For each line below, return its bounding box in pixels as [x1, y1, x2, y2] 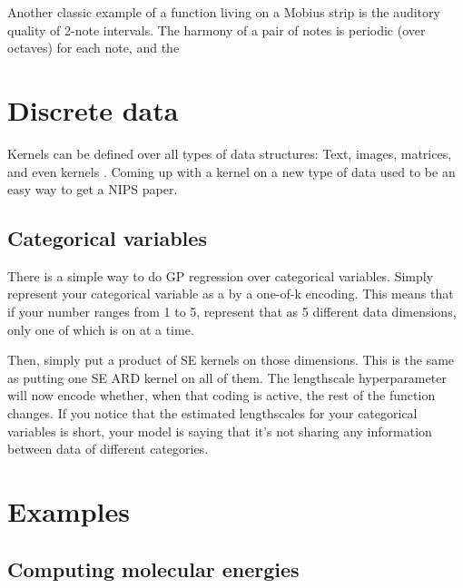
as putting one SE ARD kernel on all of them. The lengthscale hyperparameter [7, 367, 447, 387]
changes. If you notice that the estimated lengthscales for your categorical [7, 404, 418, 423]
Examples [7, 493, 130, 530]
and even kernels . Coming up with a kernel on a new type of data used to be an [7, 162, 456, 181]
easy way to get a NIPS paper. [7, 180, 178, 199]
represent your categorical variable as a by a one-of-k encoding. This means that [7, 284, 454, 303]
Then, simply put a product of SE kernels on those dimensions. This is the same [7, 350, 455, 369]
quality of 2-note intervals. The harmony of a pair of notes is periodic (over [7, 20, 426, 39]
